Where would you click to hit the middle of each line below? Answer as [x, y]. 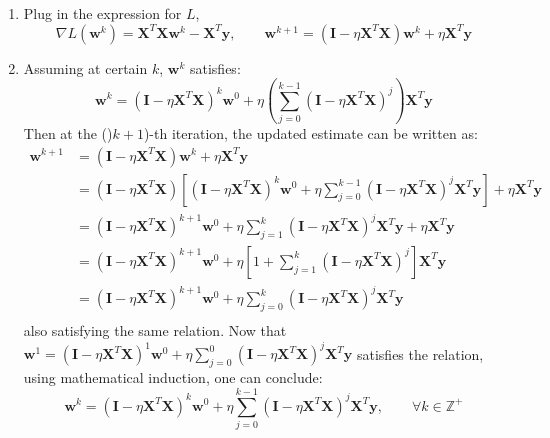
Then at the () [68, 132]
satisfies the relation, [420, 353]
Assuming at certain [85, 67]
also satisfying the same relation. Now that [155, 330]
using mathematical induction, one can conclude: [173, 377]
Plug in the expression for [102, 13]
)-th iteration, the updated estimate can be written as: [310, 132]
